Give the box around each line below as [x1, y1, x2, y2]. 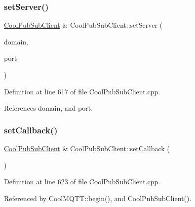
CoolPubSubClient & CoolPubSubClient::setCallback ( [4, 143, 170, 153]
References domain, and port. [4, 103, 93, 113]
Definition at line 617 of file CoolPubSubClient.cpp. [4, 86, 160, 96]
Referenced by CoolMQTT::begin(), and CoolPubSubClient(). [4, 193, 192, 203]
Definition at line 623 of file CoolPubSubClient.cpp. [4, 176, 160, 187]
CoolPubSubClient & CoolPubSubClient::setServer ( [4, 20, 163, 30]
